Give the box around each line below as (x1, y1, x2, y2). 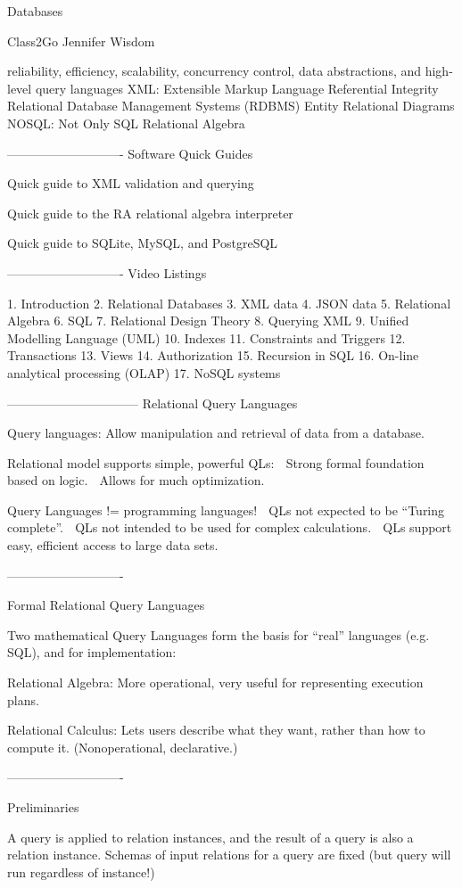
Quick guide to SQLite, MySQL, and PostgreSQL (7, 234, 278, 252)
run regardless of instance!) (7, 862, 155, 881)
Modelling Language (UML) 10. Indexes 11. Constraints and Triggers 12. (7, 328, 406, 347)
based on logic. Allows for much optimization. (7, 471, 265, 489)
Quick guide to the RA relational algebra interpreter (7, 203, 293, 222)
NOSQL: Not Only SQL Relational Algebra (7, 113, 245, 132)
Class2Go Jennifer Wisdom (7, 31, 155, 50)
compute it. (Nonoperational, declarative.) (7, 737, 238, 756)
